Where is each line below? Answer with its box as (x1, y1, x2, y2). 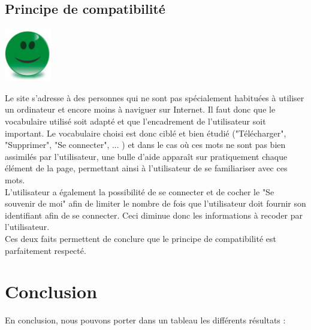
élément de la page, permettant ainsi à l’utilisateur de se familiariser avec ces (5, 162, 288, 174)
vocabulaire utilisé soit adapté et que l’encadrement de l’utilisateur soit (5, 114, 266, 127)
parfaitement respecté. (5, 244, 86, 256)
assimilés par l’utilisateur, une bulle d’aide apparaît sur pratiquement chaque (5, 150, 288, 162)
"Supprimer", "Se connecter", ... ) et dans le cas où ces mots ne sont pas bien (5, 138, 286, 151)
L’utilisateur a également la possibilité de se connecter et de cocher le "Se (5, 185, 274, 198)
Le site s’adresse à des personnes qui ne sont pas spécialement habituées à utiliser (5, 91, 304, 104)
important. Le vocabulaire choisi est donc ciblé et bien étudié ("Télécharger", (5, 126, 286, 139)
